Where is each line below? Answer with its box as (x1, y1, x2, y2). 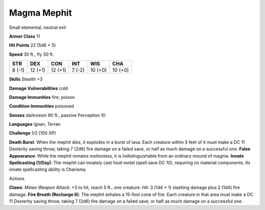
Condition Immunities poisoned (9, 103, 74, 109)
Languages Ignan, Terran (9, 121, 61, 127)
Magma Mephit (9, 7, 72, 18)
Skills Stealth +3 (9, 76, 43, 82)
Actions (9, 175, 25, 181)
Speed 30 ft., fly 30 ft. (9, 51, 54, 57)
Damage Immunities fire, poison (9, 94, 75, 100)
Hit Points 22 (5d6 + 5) (9, 42, 56, 48)
